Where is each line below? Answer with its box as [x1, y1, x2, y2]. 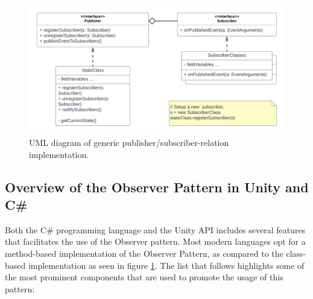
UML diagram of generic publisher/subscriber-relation [29, 136, 229, 149]
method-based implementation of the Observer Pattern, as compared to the [5, 247, 283, 260]
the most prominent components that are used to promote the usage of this [5, 271, 283, 283]
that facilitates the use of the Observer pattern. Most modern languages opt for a [5, 235, 306, 248]
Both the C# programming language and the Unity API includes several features [5, 223, 306, 236]
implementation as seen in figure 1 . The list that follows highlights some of [28, 259, 305, 271]
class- [286, 247, 306, 260]
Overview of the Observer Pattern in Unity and [5, 177, 309, 196]
